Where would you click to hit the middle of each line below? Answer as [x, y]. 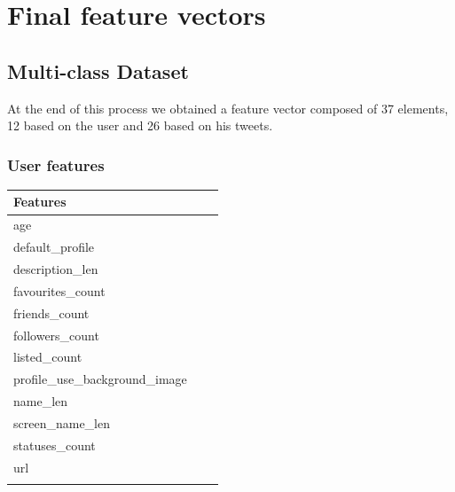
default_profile [54, 247]
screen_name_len [62, 422]
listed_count [48, 357]
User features [56, 164]
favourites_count [59, 290]
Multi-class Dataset [98, 70]
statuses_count [55, 445]
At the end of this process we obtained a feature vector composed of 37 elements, [228, 108]
